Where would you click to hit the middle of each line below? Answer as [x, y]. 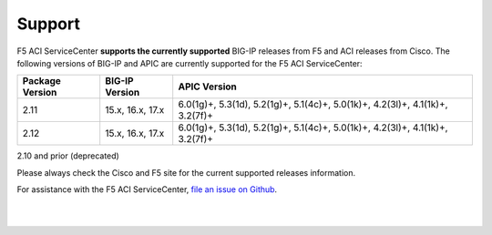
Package [41, 81]
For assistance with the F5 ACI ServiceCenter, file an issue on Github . [147, 189]
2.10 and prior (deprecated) [68, 156]
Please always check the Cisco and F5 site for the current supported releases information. [186, 172]
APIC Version [207, 87]
